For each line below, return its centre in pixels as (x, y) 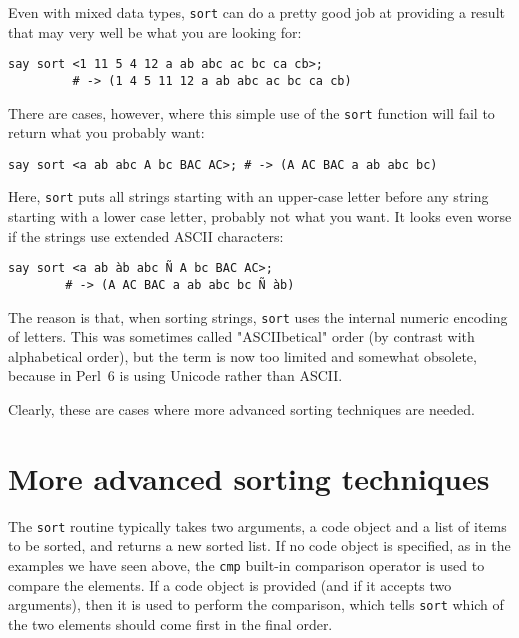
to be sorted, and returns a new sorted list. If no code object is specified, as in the (259, 545)
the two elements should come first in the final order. (170, 623)
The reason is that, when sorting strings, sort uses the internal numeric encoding (258, 316)
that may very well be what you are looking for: (155, 31)
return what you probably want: (106, 132)
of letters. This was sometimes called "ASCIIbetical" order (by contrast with (241, 336)
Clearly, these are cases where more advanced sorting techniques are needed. (241, 409)
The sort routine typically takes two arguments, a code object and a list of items (257, 525)
